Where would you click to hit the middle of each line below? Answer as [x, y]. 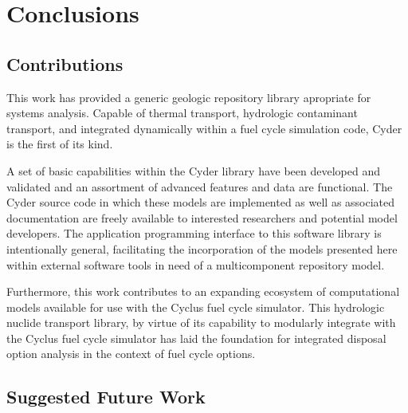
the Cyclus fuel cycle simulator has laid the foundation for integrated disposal [196, 338]
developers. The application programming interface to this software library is [194, 233]
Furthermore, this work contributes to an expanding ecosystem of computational [203, 291]
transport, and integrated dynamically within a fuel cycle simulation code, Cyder [204, 128]
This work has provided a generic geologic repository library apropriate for [189, 97]
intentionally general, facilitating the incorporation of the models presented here [202, 248]
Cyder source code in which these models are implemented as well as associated [201, 202]
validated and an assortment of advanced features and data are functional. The [200, 186]
